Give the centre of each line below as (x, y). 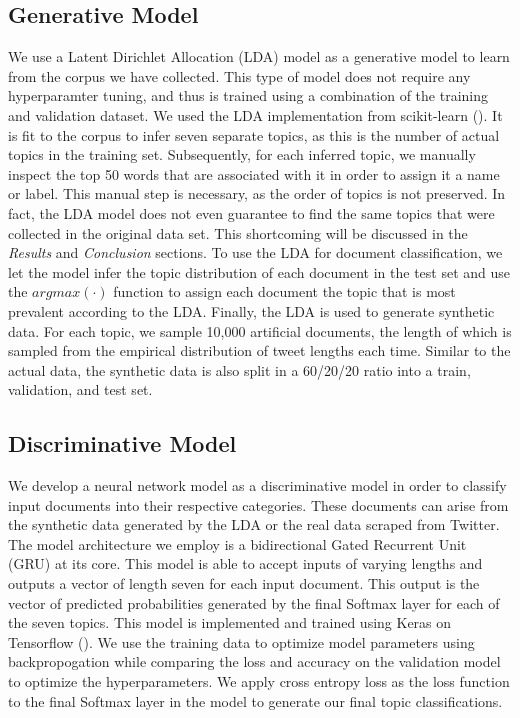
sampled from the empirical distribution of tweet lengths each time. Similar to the (259, 350)
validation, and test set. (80, 389)
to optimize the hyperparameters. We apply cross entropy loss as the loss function (259, 681)
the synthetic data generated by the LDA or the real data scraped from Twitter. (254, 524)
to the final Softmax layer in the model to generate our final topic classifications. (255, 700)
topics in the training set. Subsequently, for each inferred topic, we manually (242, 154)
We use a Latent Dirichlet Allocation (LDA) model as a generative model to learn (259, 56)
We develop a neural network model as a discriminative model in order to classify (257, 485)
